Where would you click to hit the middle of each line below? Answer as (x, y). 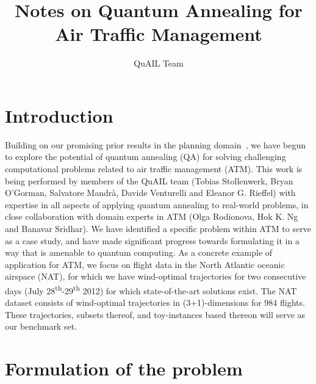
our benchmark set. (41, 326)
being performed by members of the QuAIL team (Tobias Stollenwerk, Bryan (149, 180)
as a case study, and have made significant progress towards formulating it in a (152, 240)
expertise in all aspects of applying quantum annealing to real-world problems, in (157, 204)
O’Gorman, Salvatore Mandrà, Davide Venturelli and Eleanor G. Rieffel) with (150, 193)
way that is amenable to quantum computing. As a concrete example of (139, 252)
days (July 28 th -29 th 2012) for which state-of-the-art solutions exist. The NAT (151, 289)
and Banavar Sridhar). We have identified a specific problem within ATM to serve (158, 228)
